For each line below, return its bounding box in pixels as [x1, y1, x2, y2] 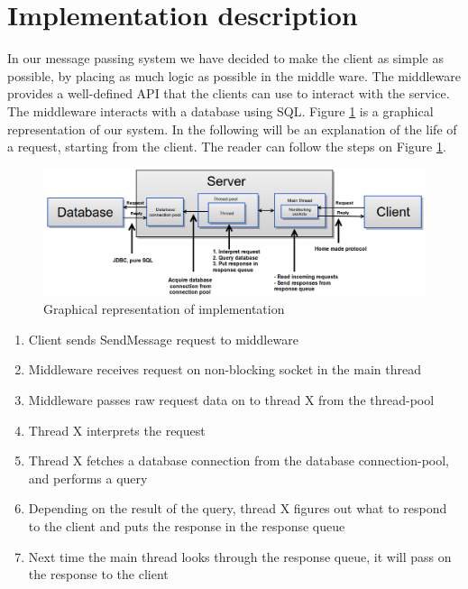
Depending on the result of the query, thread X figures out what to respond [28, 499, 447, 518]
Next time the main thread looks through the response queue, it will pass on [28, 547, 452, 566]
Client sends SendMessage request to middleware [28, 329, 298, 348]
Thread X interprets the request [28, 420, 206, 439]
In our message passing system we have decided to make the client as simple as [7, 49, 444, 68]
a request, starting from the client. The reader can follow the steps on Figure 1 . [7, 137, 446, 156]
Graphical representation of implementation [43, 299, 285, 318]
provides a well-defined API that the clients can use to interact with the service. [7, 84, 450, 103]
